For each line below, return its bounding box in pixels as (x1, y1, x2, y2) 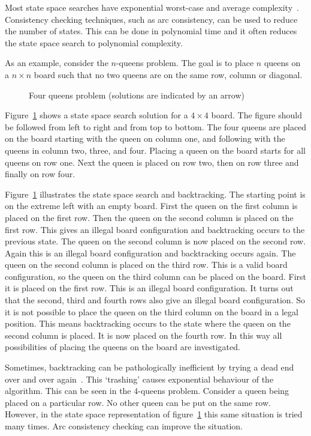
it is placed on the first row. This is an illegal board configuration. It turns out (5, 282, 294, 294)
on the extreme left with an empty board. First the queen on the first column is (5, 199, 298, 212)
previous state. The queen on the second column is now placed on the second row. (5, 235, 306, 247)
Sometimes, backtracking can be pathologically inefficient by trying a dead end (5, 361, 294, 374)
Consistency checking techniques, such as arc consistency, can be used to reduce (5, 13, 298, 25)
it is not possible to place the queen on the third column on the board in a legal (5, 305, 298, 318)
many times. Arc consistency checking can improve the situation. (5, 420, 243, 432)
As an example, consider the (5, 56, 108, 69)
